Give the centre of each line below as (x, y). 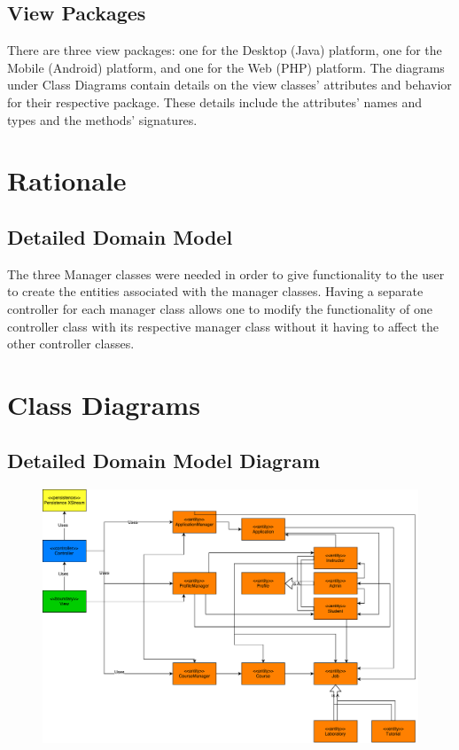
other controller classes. (71, 344)
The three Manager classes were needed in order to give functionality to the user (226, 273)
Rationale (67, 180)
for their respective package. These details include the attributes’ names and (214, 102)
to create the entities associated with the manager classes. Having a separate (215, 291)
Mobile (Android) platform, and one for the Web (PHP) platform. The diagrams (226, 67)
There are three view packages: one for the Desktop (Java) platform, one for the (225, 50)
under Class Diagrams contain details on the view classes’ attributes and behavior (229, 85)
